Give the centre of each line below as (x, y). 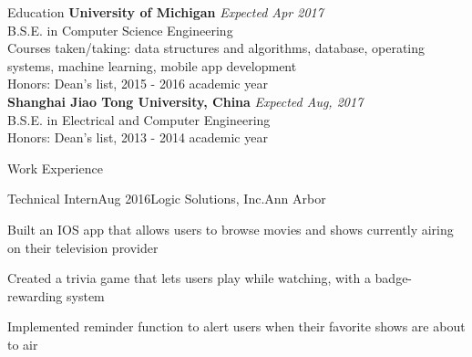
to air (23, 344)
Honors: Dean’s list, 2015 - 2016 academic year (138, 84)
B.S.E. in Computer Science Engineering (120, 30)
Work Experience (55, 168)
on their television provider (83, 247)
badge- (394, 278)
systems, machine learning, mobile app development (152, 65)
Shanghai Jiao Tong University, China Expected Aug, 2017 (185, 101)
